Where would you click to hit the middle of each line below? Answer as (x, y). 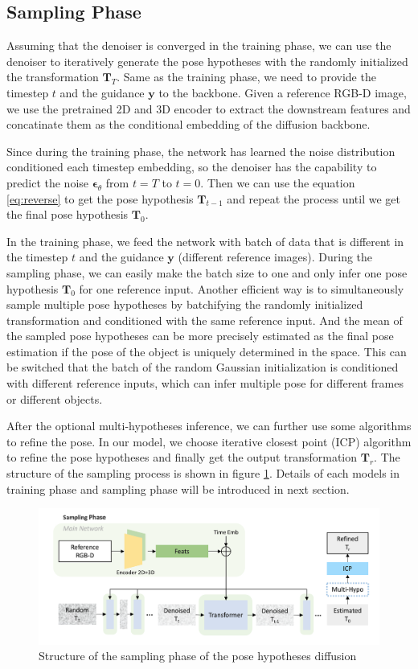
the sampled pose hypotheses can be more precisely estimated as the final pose (200, 336)
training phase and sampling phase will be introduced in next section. (178, 488)
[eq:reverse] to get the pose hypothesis (100, 198)
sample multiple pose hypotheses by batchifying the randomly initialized (185, 304)
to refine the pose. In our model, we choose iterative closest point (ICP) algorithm (209, 441)
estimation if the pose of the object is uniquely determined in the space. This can (207, 351)
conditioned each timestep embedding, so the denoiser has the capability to (192, 167)
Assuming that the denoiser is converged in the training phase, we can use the (199, 45)
